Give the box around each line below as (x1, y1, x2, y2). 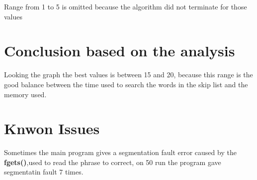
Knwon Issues (4, 118, 100, 139)
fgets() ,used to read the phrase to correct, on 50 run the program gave (4, 157, 221, 167)
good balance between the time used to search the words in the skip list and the (4, 79, 248, 89)
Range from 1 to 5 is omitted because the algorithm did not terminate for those (4, 1, 247, 11)
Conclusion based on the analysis (4, 40, 235, 61)
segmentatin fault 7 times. (4, 167, 84, 177)
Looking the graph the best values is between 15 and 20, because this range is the (4, 69, 253, 80)
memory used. (4, 89, 47, 99)
